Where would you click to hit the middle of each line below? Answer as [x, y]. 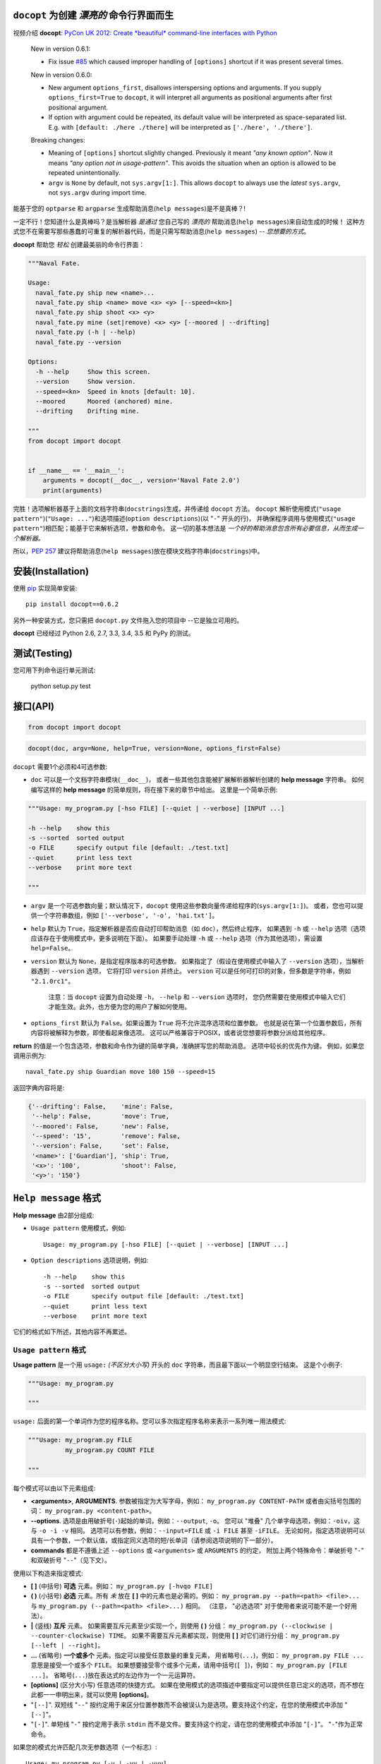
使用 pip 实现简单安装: [45, 588]
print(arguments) [73, 490]
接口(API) [34, 707]
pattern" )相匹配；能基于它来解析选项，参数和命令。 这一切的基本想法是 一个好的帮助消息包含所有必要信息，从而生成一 [188, 528]
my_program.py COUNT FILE [110, 1450]
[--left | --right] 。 [67, 1645]
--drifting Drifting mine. [88, 411]
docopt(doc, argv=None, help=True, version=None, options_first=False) [155, 749]
